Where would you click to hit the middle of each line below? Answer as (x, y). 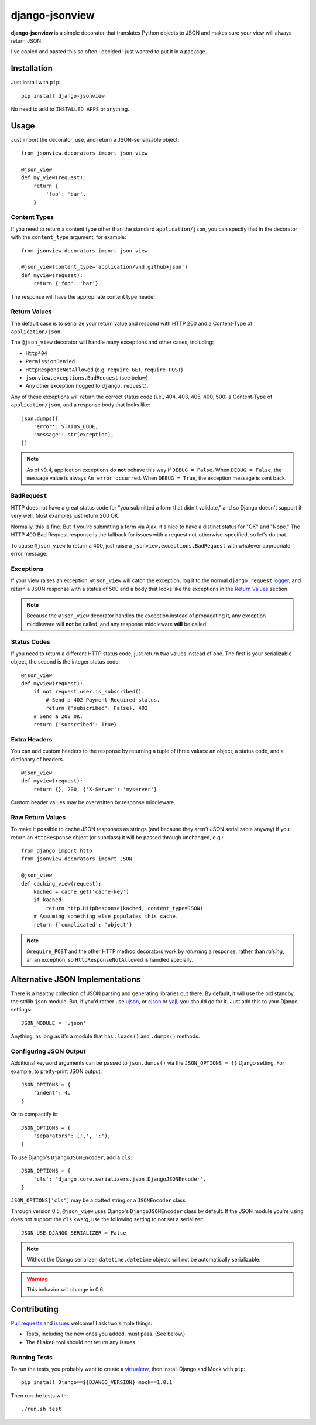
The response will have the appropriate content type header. (84, 296)
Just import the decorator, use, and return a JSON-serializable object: (95, 139)
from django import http (57, 851)
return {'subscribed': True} (75, 724)
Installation (32, 68)
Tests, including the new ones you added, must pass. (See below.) (105, 1334)
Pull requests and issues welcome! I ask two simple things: (81, 1323)
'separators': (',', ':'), (72, 1136)
